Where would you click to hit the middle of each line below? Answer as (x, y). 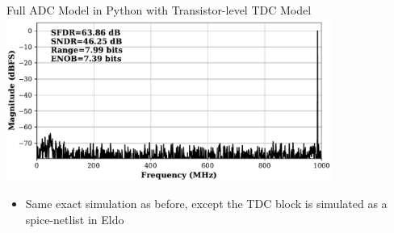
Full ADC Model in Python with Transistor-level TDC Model (159, 10)
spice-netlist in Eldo (75, 219)
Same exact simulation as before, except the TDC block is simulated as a (206, 204)
